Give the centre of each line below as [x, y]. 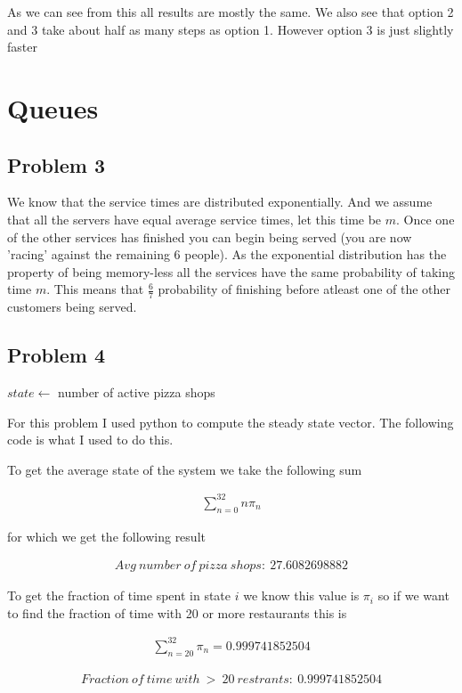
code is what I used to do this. [90, 440]
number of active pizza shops [137, 391]
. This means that [95, 289]
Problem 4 [56, 355]
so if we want [413, 595]
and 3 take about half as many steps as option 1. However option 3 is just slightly [231, 29]
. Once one [426, 219]
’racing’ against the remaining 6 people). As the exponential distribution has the [227, 254]
